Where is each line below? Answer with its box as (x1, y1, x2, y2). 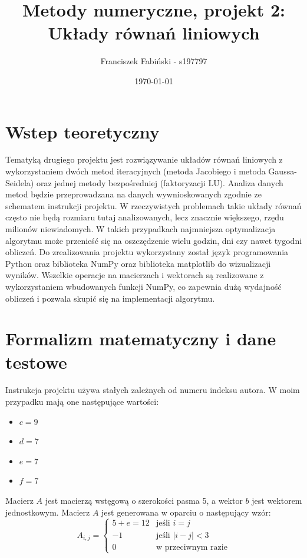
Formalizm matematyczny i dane (5, 326, 276, 351)
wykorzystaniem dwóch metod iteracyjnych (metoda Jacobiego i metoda (5, 165, 266, 177)
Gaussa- (268, 165, 297, 177)
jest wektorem (252, 494, 302, 507)
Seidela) (5, 176, 34, 189)
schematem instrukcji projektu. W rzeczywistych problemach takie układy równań (5, 199, 302, 212)
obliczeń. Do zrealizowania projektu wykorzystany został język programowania (5, 246, 289, 258)
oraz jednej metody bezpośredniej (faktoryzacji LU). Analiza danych (36, 176, 283, 189)
